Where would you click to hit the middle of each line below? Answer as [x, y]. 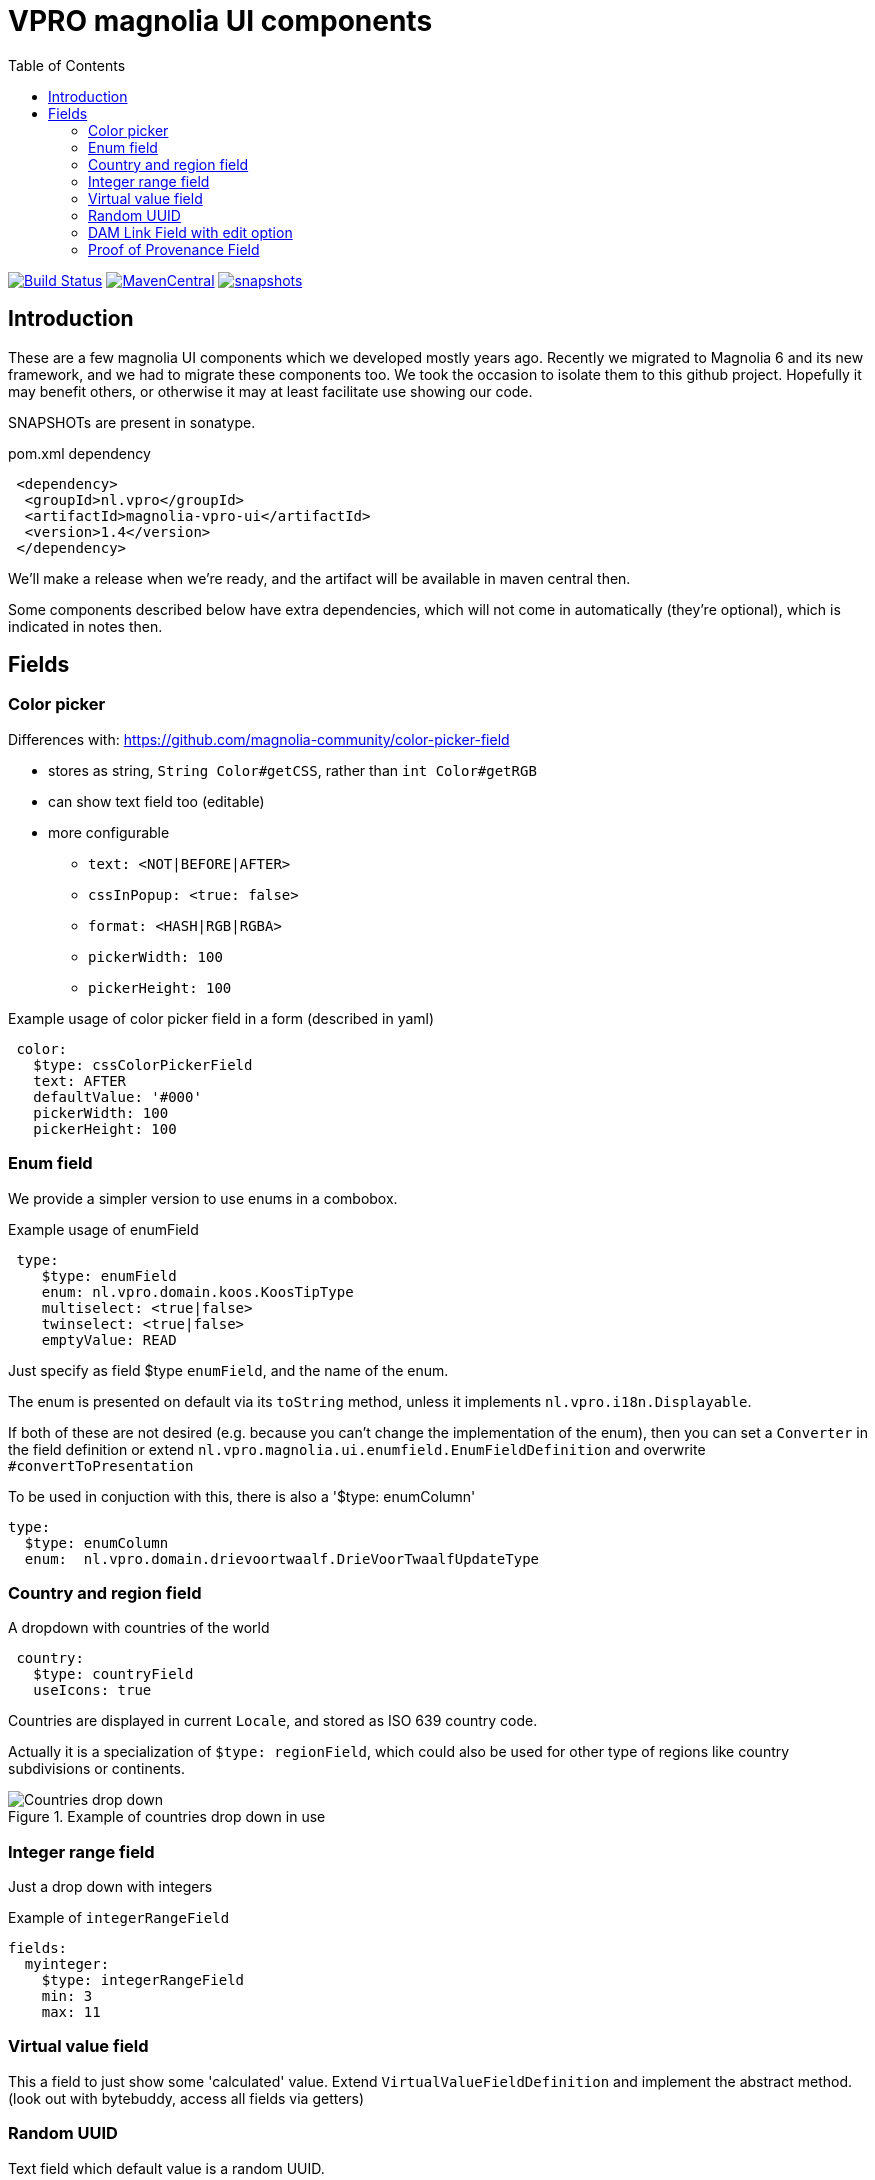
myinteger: [67, 1964]
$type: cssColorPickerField [143, 1064]
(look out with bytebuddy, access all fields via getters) [186, 2098]
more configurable [109, 832]
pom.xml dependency [79, 453]
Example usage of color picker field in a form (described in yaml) [221, 1018]
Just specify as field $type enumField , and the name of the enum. [228, 1370]
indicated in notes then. [85, 626]
